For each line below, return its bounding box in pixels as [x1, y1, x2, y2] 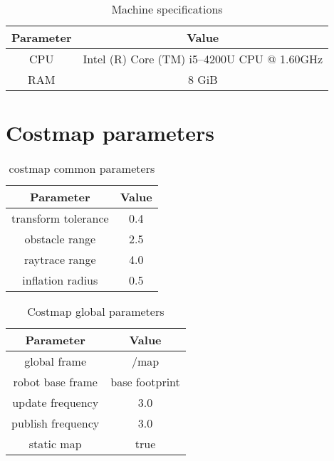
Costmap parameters [6, 118, 214, 147]
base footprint [110, 373, 180, 391]
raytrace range [24, 251, 96, 268]
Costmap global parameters [27, 303, 165, 320]
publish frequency [11, 415, 100, 432]
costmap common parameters [9, 160, 155, 177]
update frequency [12, 394, 99, 411]
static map [28, 435, 82, 452]
